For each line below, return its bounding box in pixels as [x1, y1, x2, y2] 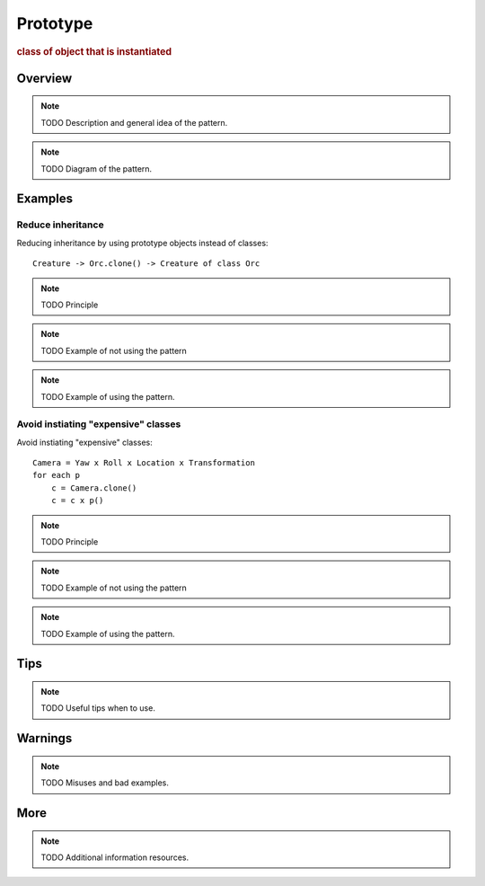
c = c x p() [50, 495, 104, 506]
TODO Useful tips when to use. [40, 703, 156, 713]
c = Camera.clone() [50, 483, 137, 493]
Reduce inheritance [16, 218, 104, 231]
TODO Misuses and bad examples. [40, 777, 170, 788]
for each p [32, 470, 81, 481]
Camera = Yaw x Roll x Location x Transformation [32, 458, 256, 468]
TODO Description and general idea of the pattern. [40, 117, 228, 128]
